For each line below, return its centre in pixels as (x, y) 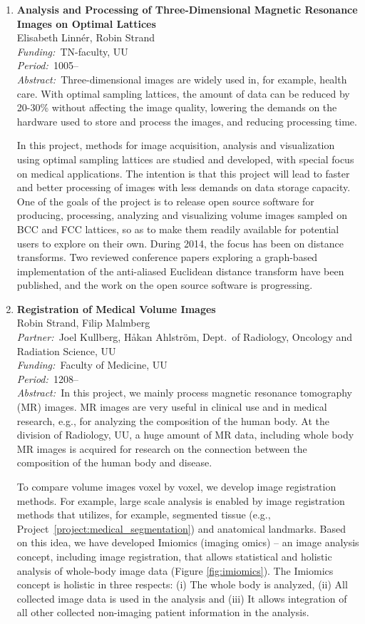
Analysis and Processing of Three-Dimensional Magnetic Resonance (187, 9)
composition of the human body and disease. (114, 462)
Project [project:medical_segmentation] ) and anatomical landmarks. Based (181, 528)
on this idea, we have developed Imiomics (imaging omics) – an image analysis (188, 542)
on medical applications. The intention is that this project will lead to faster (183, 173)
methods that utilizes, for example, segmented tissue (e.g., (144, 515)
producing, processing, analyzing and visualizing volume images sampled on (182, 215)
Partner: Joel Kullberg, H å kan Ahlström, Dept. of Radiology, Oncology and (185, 337)
